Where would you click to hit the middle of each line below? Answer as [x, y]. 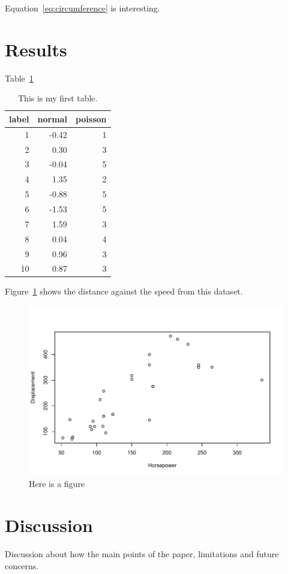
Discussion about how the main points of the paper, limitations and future [142, 554]
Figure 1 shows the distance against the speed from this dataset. [124, 291]
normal [52, 118]
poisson [91, 118]
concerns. [22, 565]
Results [36, 49]
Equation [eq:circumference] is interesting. [82, 8]
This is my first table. [58, 98]
